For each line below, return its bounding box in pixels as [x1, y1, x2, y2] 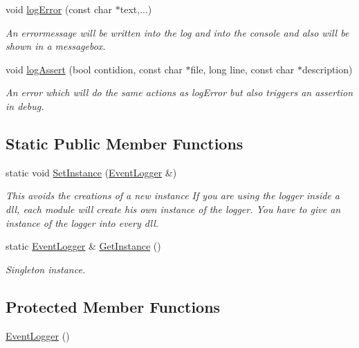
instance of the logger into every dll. [6, 215, 159, 230]
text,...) [120, 2, 152, 16]
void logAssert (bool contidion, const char [6, 62, 183, 76]
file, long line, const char [190, 62, 295, 76]
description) [302, 62, 353, 76]
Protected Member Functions [6, 295, 221, 317]
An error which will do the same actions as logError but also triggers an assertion [6, 85, 353, 100]
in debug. [6, 98, 44, 113]
